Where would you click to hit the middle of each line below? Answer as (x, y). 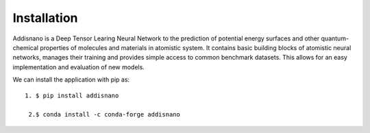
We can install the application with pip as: (71, 80)
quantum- (335, 38)
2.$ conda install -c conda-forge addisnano (104, 114)
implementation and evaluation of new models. (79, 67)
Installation (45, 18)
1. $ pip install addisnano (72, 95)
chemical (26, 47)
